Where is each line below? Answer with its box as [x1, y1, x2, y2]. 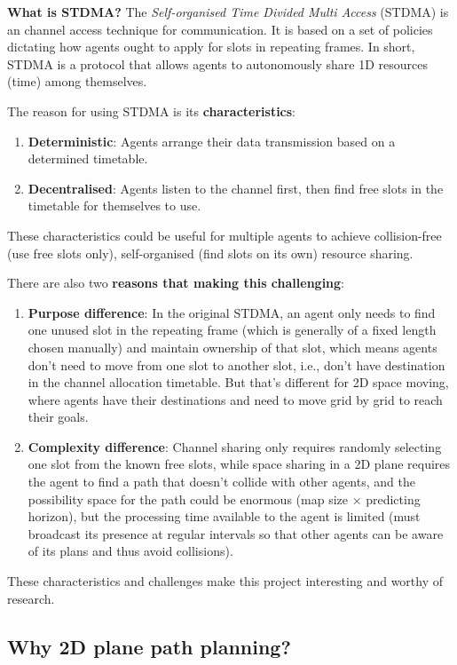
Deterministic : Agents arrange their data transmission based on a [28, 131, 396, 150]
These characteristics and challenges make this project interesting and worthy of [7, 572, 444, 590]
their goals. [28, 408, 89, 426]
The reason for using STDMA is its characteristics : [7, 101, 296, 120]
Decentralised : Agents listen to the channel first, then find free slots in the [28, 178, 444, 197]
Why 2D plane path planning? [7, 632, 291, 660]
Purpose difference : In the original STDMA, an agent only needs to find [28, 303, 436, 321]
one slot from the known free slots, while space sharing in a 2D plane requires [28, 455, 451, 473]
